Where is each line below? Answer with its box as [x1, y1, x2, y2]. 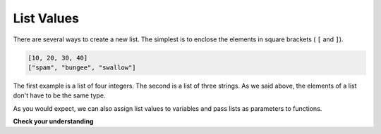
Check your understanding [13, 117, 94, 126]
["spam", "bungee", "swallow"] [28, 63, 137, 72]
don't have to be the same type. [13, 91, 106, 100]
